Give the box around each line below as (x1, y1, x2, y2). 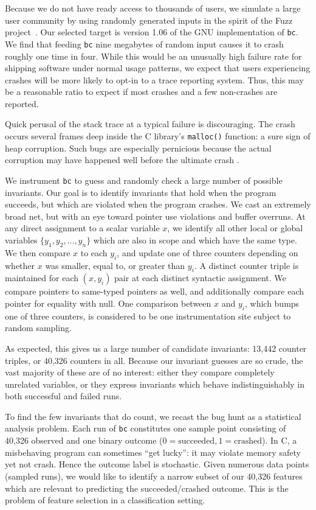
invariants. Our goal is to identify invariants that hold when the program (5, 186, 276, 198)
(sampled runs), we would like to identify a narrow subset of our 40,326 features (5, 469, 303, 482)
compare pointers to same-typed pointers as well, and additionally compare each (5, 285, 304, 298)
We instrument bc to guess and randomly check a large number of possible (5, 173, 283, 186)
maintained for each (5, 271, 78, 284)
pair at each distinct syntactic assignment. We (114, 271, 286, 284)
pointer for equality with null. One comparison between (5, 296, 211, 309)
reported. (5, 97, 39, 110)
